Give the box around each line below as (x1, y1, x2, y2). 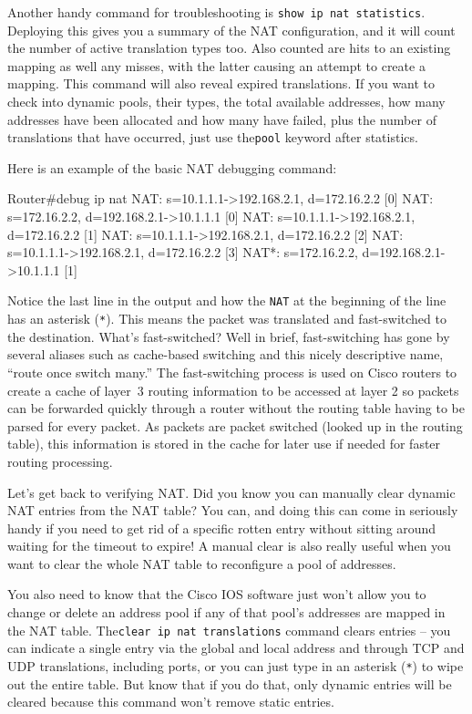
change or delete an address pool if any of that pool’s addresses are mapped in (7, 603, 446, 622)
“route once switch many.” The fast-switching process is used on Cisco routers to (7, 362, 457, 381)
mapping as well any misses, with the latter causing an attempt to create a (7, 56, 426, 75)
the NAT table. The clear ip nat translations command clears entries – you (7, 620, 451, 639)
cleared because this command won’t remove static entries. (7, 692, 334, 711)
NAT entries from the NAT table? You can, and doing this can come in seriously (7, 501, 458, 520)
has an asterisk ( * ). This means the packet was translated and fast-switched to (7, 309, 446, 328)
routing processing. (7, 451, 113, 471)
